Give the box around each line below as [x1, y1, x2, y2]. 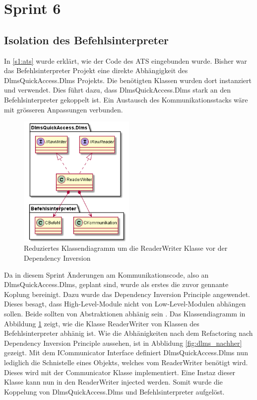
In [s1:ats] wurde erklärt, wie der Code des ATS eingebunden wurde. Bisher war [4, 55, 247, 66]
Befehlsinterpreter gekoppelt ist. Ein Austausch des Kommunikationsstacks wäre [4, 94, 248, 104]
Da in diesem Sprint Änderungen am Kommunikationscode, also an [4, 269, 209, 280]
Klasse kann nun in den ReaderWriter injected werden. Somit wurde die [4, 377, 223, 387]
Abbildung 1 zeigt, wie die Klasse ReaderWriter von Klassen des [4, 318, 199, 328]
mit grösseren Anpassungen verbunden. [4, 104, 123, 114]
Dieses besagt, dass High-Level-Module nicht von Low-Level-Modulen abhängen [4, 299, 246, 309]
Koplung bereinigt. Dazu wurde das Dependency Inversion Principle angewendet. [4, 289, 250, 299]
